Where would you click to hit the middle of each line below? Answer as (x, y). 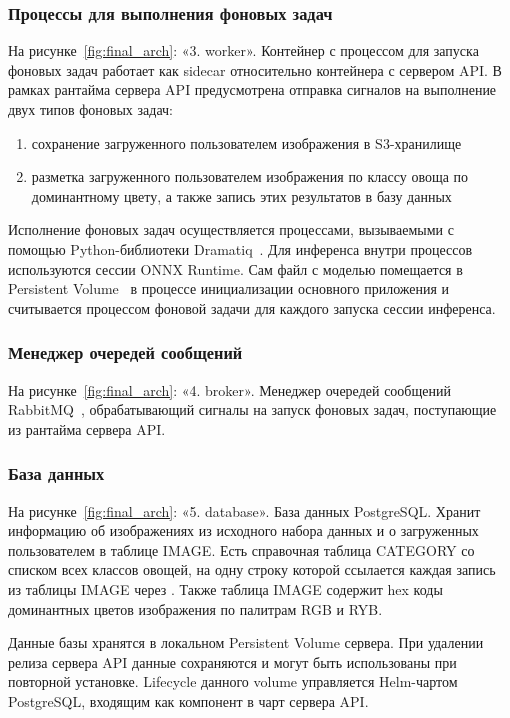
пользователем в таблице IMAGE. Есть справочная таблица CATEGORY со (241, 549)
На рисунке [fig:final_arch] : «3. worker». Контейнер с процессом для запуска (243, 50)
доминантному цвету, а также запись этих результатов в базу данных (241, 195)
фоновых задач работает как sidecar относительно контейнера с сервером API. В (255, 69)
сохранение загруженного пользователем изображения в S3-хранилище (246, 142)
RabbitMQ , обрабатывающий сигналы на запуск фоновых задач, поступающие (252, 409)
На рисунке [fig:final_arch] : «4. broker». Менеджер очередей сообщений (229, 389)
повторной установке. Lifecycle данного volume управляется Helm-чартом (233, 681)
